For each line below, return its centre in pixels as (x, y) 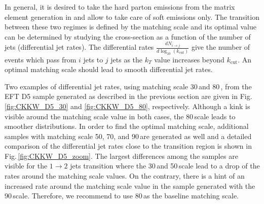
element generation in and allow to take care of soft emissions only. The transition (132, 16)
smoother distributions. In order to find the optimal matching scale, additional (127, 126)
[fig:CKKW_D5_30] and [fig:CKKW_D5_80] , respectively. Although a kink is (127, 106)
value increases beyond (189, 59)
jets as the (127, 59)
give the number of (221, 47)
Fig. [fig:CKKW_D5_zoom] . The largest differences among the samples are (121, 156)
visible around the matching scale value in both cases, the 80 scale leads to (120, 116)
